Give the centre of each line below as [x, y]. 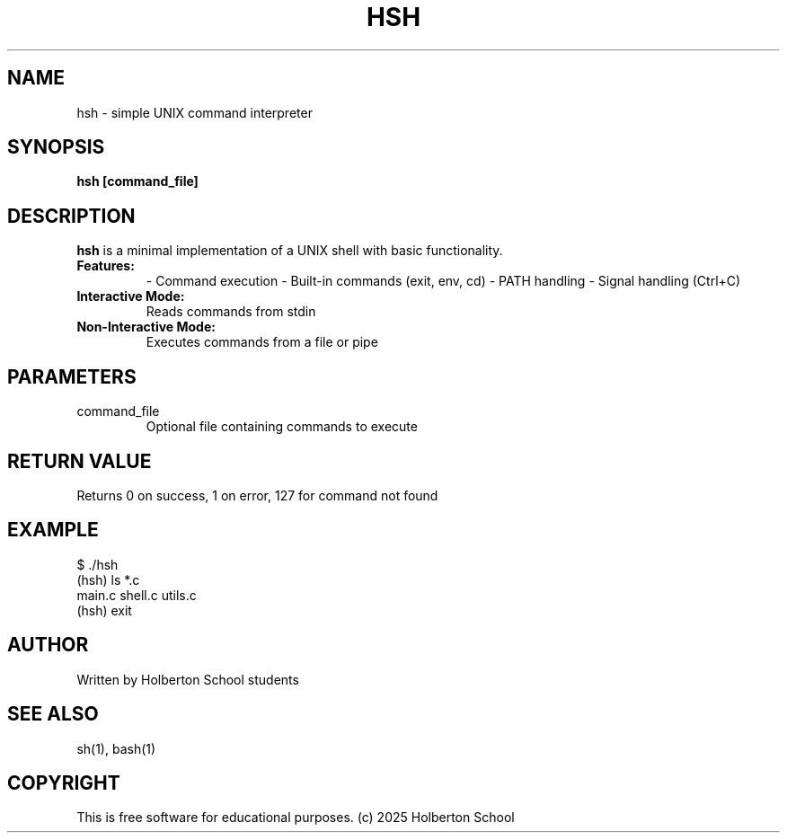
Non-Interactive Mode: [146, 327]
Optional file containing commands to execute [282, 427]
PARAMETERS [72, 376]
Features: [106, 266]
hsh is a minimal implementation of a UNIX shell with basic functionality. [290, 251]
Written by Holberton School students [188, 679]
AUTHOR [48, 645]
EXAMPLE [53, 530]
